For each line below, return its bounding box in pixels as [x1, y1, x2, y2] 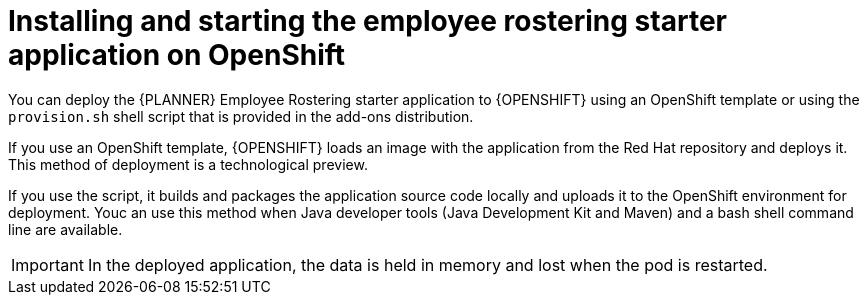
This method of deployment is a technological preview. [8, 155, 368, 173]
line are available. [8, 220, 123, 238]
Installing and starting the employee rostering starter [8, 4, 727, 38]
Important [11, 254, 84, 275]
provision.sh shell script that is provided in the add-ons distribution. [8, 107, 474, 125]
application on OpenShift [8, 38, 346, 72]
